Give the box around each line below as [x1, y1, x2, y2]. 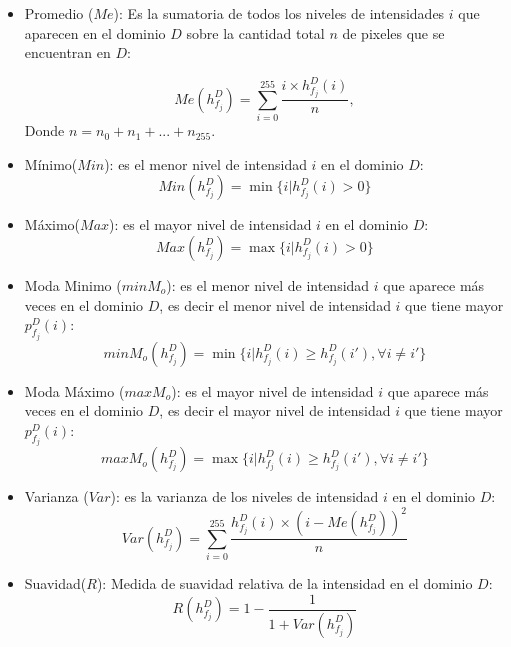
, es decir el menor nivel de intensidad [159, 294, 391, 315]
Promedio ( [24, 3, 94, 23]
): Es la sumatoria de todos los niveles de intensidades [113, 3, 445, 23]
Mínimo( [24, 153, 78, 174]
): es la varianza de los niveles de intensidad [110, 486, 379, 507]
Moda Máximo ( [24, 380, 125, 401]
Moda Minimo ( [24, 274, 122, 295]
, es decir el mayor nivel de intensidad [159, 400, 391, 421]
